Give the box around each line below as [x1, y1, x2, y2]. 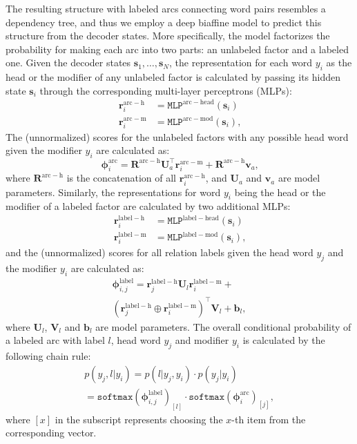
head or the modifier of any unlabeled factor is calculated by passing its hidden [6, 70, 341, 84]
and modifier [175, 333, 229, 347]
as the [326, 55, 352, 70]
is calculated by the [242, 333, 325, 347]
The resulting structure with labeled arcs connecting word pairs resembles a [6, 1, 326, 15]
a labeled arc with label [6, 333, 105, 347]
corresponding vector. [6, 425, 97, 440]
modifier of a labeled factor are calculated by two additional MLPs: [6, 199, 291, 213]
